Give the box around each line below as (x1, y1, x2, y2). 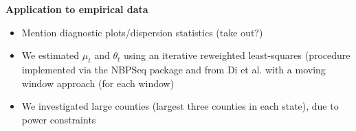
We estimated (21, 48, 80, 62)
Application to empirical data (5, 2, 148, 16)
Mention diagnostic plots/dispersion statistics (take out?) (21, 25, 263, 39)
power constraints (21, 112, 96, 126)
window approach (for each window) (21, 75, 175, 90)
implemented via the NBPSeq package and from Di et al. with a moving (21, 62, 326, 76)
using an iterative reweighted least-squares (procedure (124, 48, 351, 62)
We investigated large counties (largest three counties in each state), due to (21, 99, 339, 113)
